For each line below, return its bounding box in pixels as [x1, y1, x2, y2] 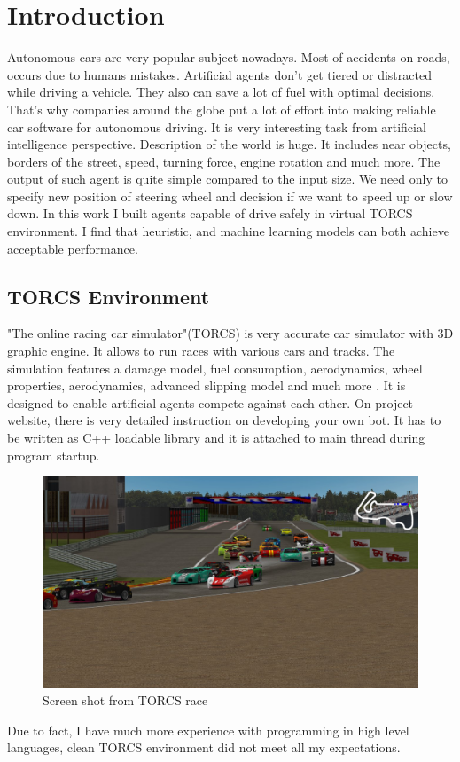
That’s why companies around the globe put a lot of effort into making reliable [7, 99, 436, 118]
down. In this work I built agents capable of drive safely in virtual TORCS [7, 204, 413, 223]
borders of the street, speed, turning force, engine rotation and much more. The [7, 152, 441, 170]
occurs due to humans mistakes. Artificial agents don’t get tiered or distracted [7, 65, 432, 83]
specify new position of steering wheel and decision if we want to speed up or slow [7, 186, 453, 205]
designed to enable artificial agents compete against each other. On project [7, 393, 414, 412]
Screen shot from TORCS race [43, 691, 208, 710]
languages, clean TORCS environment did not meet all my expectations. [7, 738, 401, 757]
